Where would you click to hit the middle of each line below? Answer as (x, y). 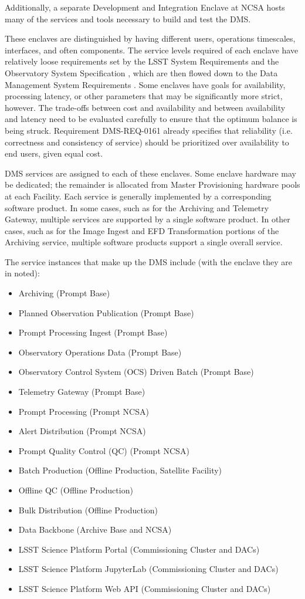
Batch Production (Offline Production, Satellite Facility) (120, 470)
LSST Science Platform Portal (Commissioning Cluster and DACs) (139, 549)
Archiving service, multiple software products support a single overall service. (144, 242)
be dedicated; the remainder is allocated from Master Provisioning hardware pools (152, 185)
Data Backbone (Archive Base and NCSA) (95, 529)
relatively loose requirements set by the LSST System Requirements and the (142, 61)
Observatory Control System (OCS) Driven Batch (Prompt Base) (136, 372)
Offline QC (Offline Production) (76, 490)
